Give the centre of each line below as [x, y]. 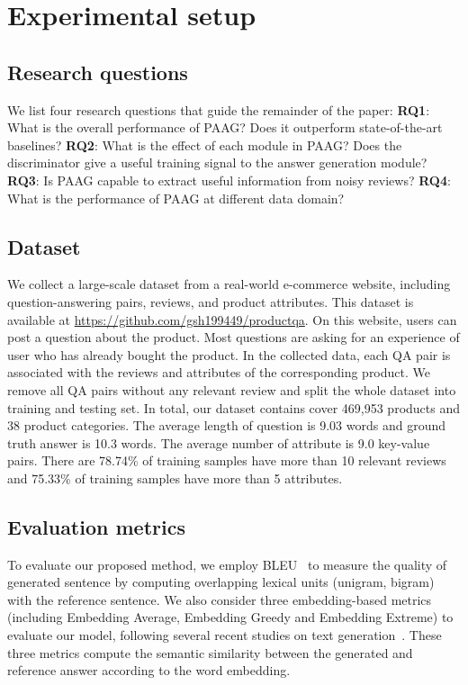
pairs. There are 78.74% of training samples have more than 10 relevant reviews [227, 460]
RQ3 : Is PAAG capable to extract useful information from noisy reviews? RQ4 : [229, 180]
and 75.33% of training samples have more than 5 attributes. [175, 478]
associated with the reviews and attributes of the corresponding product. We [219, 372]
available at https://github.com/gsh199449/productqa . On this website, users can [232, 319]
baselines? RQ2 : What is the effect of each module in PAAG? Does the [205, 144]
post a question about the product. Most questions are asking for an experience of [234, 337]
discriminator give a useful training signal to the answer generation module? [217, 162]
